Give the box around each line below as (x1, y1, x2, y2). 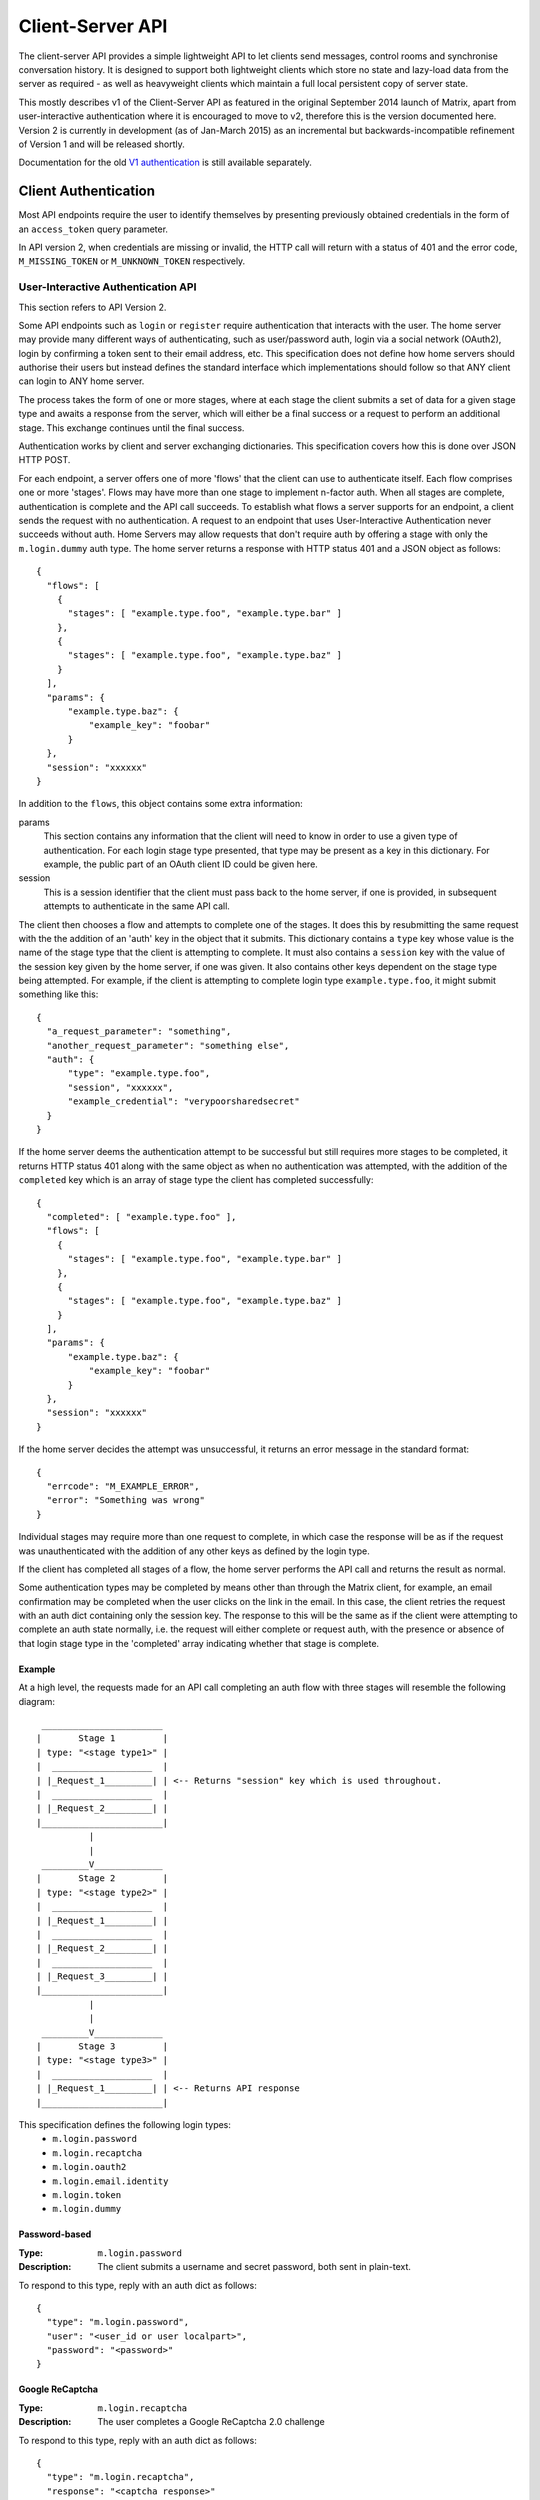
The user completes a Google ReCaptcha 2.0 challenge (97, 2416, 325, 2428)
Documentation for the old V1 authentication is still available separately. (18, 156, 312, 169)
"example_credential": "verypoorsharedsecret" (67, 1096, 300, 1107)
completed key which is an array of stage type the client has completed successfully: (18, 1174, 374, 1186)
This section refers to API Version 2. (18, 301, 167, 313)
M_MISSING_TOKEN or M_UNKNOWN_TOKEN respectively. (18, 255, 246, 267)
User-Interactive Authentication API (18, 280, 197, 294)
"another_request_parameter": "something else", (46, 1040, 290, 1051)
